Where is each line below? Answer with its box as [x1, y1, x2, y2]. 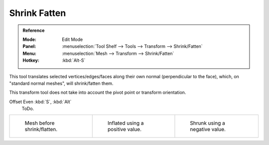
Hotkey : [22, 57, 40, 63]
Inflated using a [107, 120, 144, 127]
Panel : [22, 43, 36, 49]
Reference [22, 27, 45, 33]
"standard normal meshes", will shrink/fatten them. [9, 80, 114, 86]
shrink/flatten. [24, 126, 58, 133]
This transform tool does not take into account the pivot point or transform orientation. [9, 90, 186, 96]
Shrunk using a [190, 120, 225, 127]
